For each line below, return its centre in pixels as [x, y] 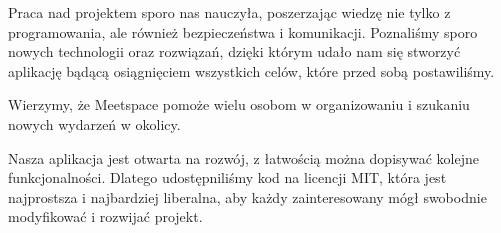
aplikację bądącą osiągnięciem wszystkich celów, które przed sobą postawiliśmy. [251, 70]
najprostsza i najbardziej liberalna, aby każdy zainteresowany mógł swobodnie [247, 196]
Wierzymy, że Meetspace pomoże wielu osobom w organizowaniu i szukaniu [239, 104]
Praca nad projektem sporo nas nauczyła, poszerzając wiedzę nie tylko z [229, 12]
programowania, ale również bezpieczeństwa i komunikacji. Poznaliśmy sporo [243, 31]
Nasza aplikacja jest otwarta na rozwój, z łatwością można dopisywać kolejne [243, 157]
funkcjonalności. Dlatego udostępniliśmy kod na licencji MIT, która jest [227, 177]
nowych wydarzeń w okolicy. [94, 123]
